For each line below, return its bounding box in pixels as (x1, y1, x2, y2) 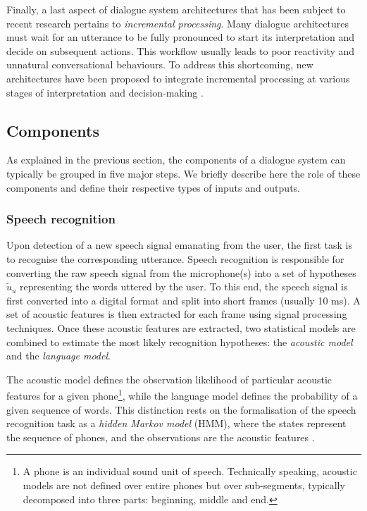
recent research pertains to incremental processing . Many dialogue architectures (6, 16, 349, 30)
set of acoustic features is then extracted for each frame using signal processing (6, 307, 347, 321)
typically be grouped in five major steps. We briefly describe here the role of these (6, 166, 361, 180)
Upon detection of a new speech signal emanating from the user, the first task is (6, 238, 352, 252)
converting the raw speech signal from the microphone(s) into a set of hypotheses (6, 265, 356, 280)
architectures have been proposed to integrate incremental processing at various (6, 70, 350, 85)
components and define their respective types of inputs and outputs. (6, 180, 300, 195)
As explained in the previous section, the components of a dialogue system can (6, 152, 346, 167)
